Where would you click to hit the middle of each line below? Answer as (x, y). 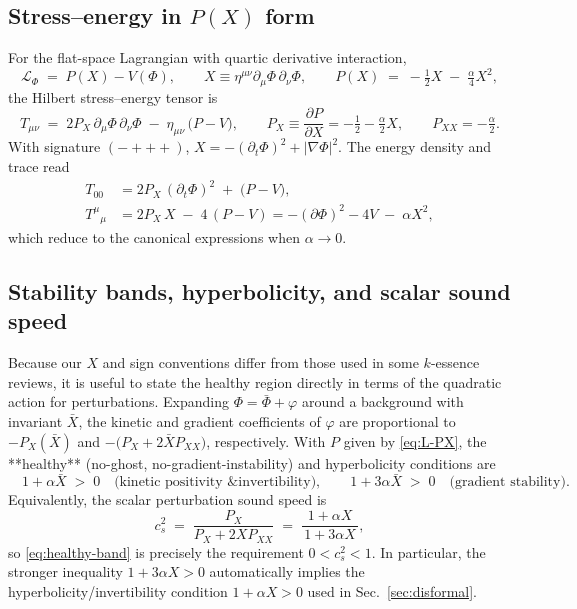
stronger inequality (65, 571)
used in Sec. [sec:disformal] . (392, 590)
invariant (35, 421)
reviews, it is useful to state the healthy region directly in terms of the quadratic (255, 381)
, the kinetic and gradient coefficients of (199, 421)
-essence (455, 362)
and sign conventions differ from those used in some (260, 362)
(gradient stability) (507, 482)
